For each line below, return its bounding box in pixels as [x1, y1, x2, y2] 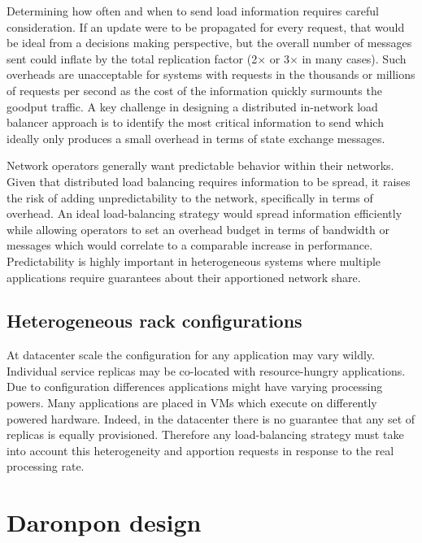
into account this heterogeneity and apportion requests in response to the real [7, 441, 394, 458]
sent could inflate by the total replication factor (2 [7, 50, 258, 67]
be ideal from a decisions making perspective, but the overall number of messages [7, 34, 412, 51]
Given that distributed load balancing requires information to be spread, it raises [7, 172, 411, 189]
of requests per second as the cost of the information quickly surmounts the [7, 81, 382, 98]
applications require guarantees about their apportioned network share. [7, 268, 361, 285]
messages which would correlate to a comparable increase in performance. [7, 237, 373, 254]
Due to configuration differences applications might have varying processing [7, 378, 383, 395]
